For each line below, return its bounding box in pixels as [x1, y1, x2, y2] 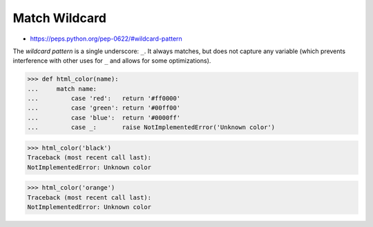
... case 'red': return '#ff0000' [27, 95, 181, 103]
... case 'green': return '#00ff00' [27, 104, 181, 112]
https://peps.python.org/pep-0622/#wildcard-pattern [30, 34, 182, 43]
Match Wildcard [12, 10, 107, 26]
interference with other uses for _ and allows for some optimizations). [12, 57, 211, 65]
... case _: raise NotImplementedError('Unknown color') [27, 124, 276, 131]
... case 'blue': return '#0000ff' [27, 114, 181, 121]
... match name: [27, 85, 97, 92]
